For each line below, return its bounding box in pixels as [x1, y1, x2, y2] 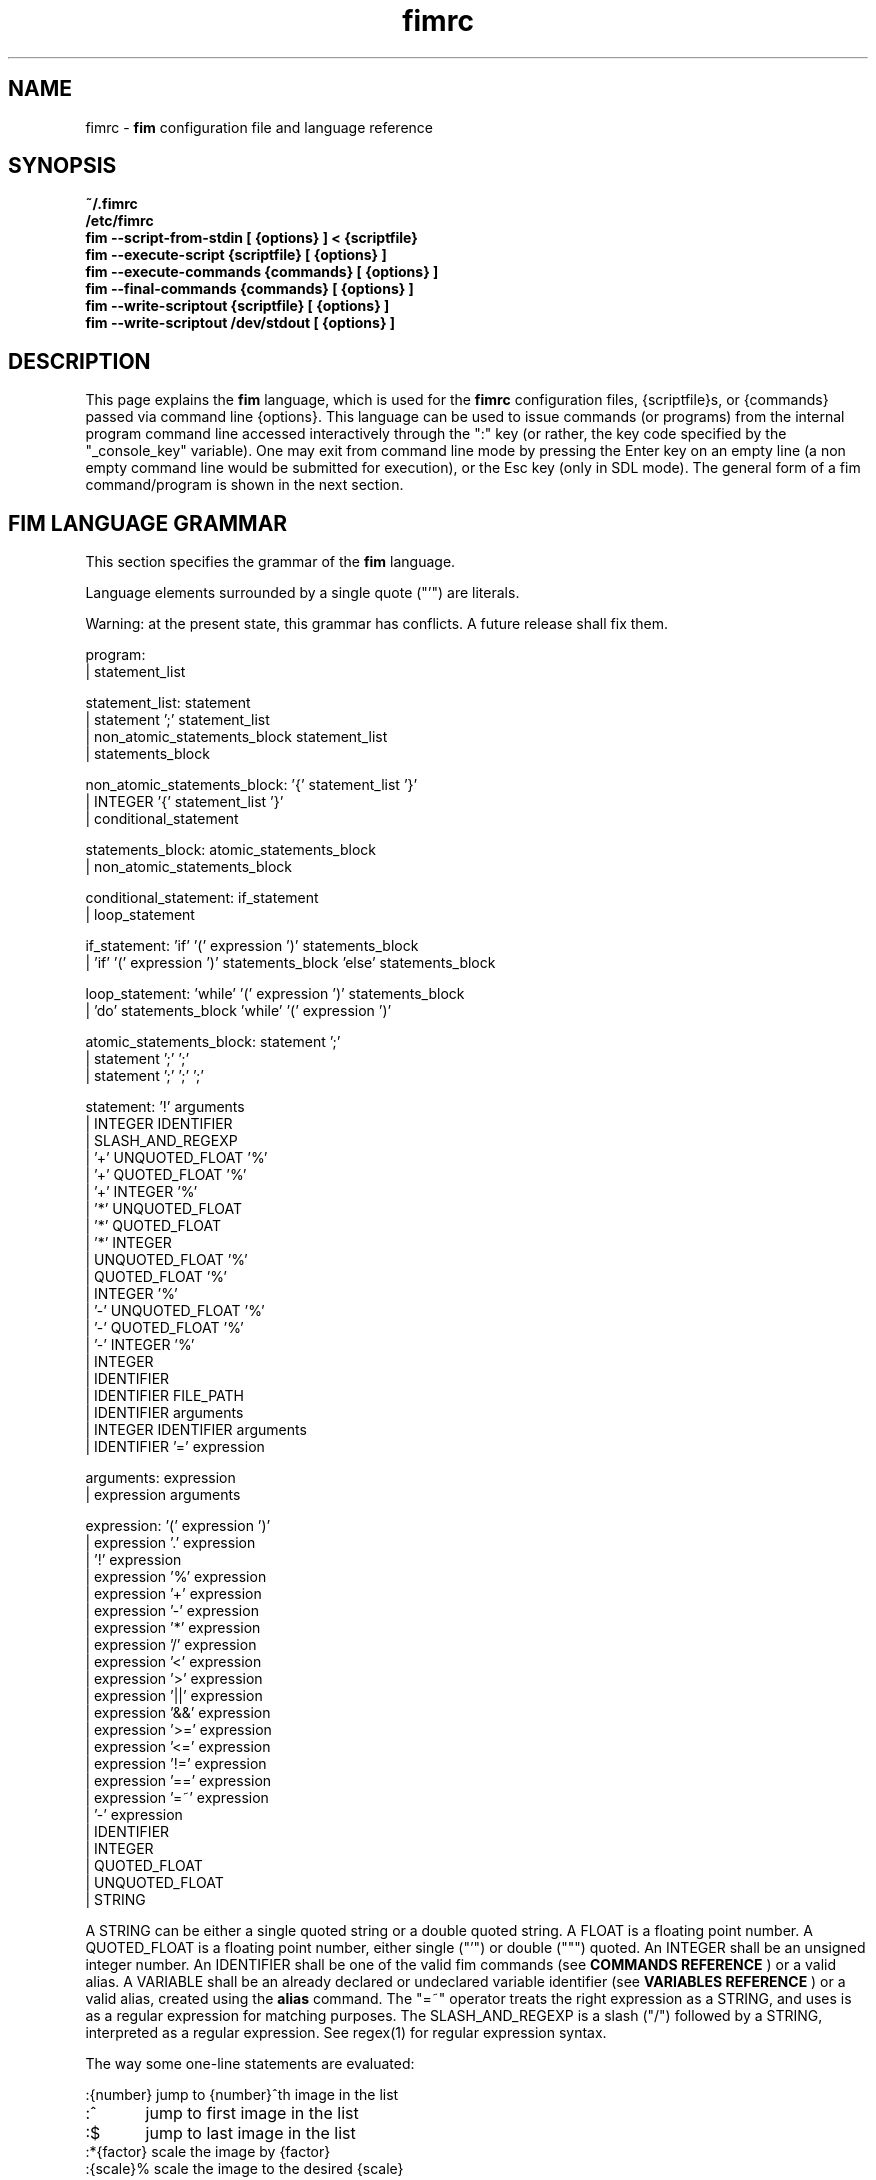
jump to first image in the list [145, 2103, 359, 2124]
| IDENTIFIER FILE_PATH [85, 1387, 245, 1405]
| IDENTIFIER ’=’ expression [85, 1438, 265, 1456]
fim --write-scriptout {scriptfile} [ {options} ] [85, 297, 390, 315]
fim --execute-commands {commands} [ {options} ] [85, 263, 439, 281]
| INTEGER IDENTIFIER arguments [85, 1421, 307, 1439]
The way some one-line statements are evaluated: [85, 2055, 415, 2073]
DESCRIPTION [8, 348, 151, 374]
